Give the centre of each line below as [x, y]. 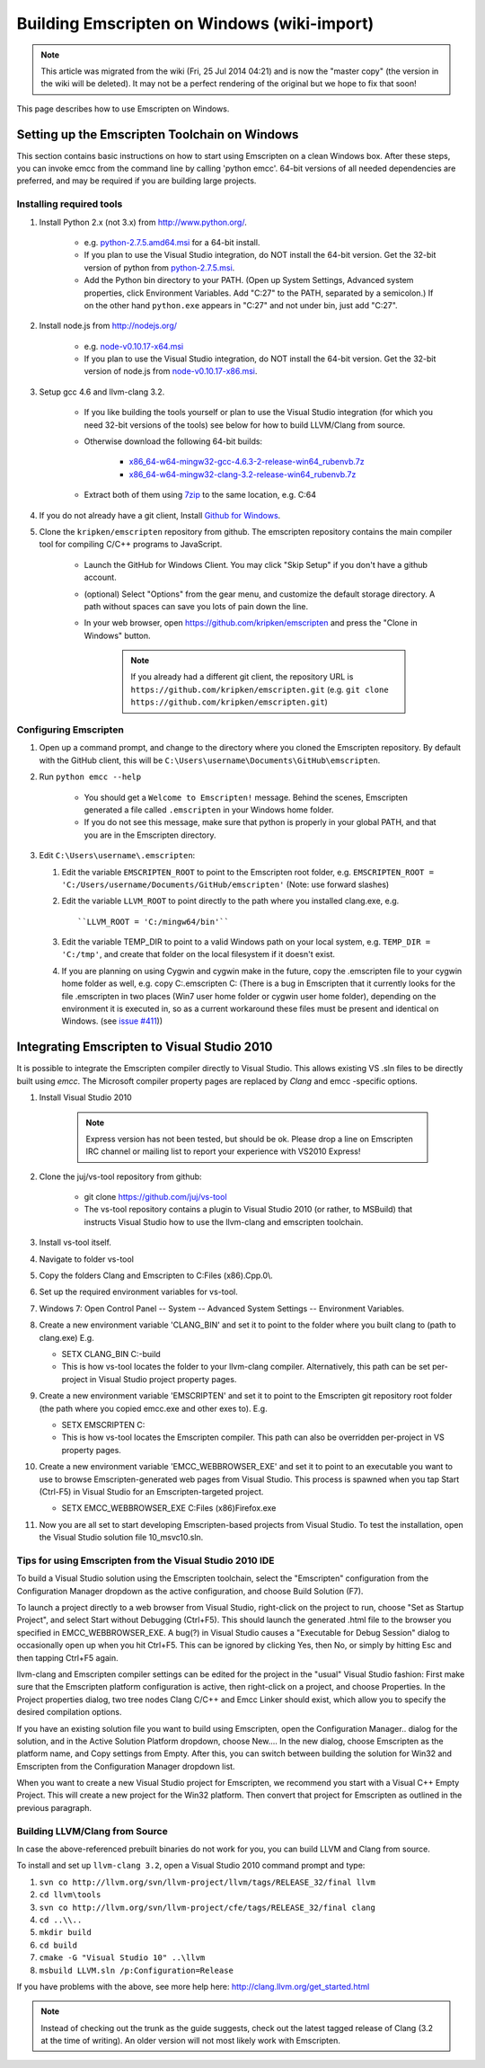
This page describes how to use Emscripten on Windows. [123, 109]
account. [100, 577]
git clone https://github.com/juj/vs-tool [156, 1197]
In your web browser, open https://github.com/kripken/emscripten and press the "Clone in [251, 623]
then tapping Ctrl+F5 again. [67, 1657]
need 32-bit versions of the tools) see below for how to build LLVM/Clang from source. [245, 425]
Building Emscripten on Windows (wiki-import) [195, 23]
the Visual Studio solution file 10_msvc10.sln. [121, 1538]
